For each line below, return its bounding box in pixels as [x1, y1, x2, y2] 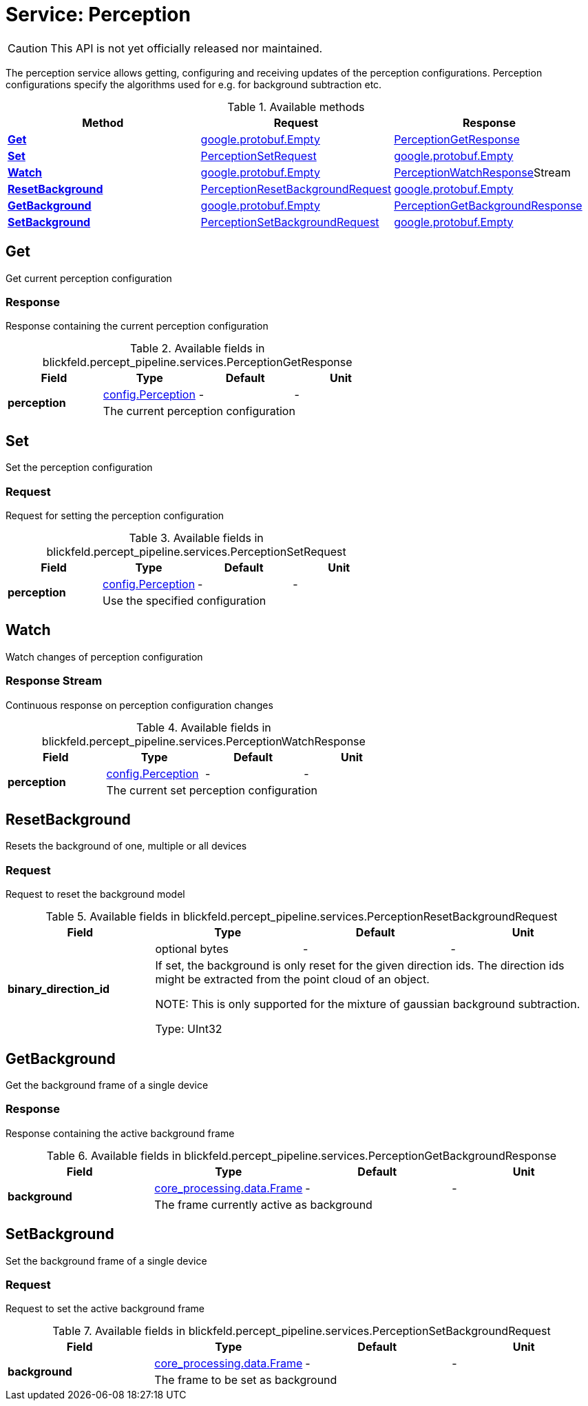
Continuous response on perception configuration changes [6, 699, 273, 711]
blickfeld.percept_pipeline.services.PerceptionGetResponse [42, 355, 353, 370]
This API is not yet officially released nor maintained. [50, 41, 323, 55]
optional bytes [155, 942, 229, 956]
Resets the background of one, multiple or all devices [6, 840, 247, 852]
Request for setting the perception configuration [6, 509, 224, 521]
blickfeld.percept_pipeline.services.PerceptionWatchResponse [41, 734, 366, 748]
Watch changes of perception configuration [6, 650, 203, 663]
